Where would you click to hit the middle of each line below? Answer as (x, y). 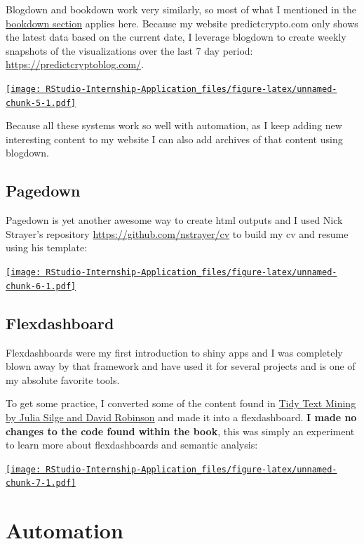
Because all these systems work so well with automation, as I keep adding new (174, 125)
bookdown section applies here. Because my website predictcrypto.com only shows (182, 23)
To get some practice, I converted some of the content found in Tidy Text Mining (181, 403)
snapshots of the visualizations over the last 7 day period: (129, 50)
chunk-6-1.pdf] (41, 286)
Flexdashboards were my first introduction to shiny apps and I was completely (174, 352)
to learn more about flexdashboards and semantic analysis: (132, 445)
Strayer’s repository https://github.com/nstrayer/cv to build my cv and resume (177, 233)
